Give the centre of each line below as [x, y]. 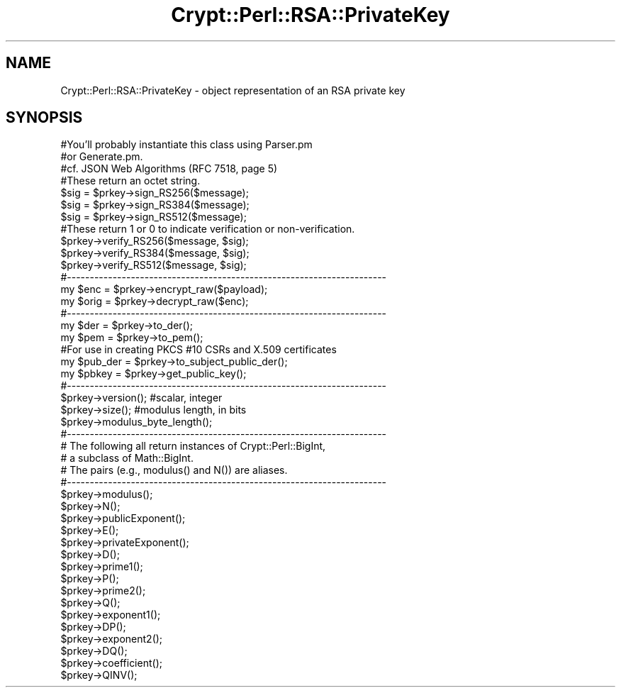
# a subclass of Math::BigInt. [127, 458]
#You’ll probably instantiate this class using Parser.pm [186, 145]
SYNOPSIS [44, 118]
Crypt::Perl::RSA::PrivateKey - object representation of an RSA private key [233, 90]
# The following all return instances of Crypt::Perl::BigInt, [193, 446]
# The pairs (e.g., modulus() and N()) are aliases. [174, 470]
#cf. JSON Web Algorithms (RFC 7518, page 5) [169, 169]
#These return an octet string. [130, 181]
